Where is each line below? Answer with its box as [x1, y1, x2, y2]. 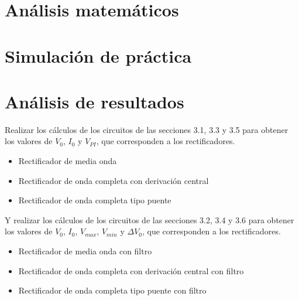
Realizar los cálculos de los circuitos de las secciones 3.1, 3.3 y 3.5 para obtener [5, 123, 288, 135]
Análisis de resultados [5, 89, 184, 113]
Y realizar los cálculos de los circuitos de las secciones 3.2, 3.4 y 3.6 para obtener [5, 213, 294, 226]
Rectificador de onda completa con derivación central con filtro [18, 264, 244, 277]
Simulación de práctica [5, 43, 192, 67]
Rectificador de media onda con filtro [18, 245, 152, 257]
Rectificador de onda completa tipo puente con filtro [18, 284, 207, 296]
